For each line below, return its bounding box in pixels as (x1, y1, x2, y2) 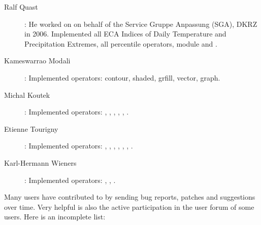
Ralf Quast (4, 2, 38, 12)
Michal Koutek (4, 89, 50, 100)
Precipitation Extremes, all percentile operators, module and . (24, 38, 217, 49)
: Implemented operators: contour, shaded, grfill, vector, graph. (24, 72, 220, 83)
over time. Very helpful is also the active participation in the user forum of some (4, 201, 254, 212)
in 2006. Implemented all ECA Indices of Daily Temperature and (24, 28, 226, 39)
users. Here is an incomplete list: (4, 211, 106, 222)
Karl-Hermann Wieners (4, 157, 77, 168)
